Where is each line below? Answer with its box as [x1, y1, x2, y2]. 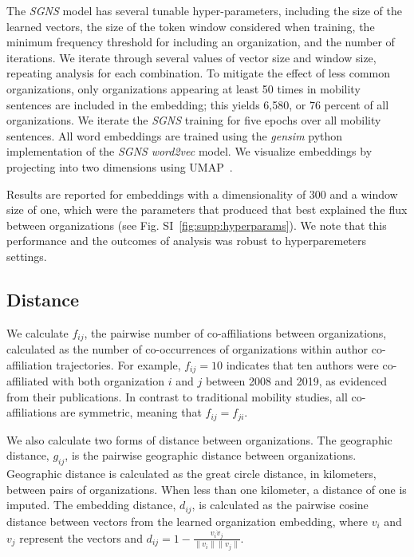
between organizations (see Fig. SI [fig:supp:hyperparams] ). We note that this [6, 216, 387, 233]
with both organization [52, 373, 165, 389]
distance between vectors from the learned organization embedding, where [6, 512, 368, 529]
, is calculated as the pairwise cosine [191, 496, 369, 513]
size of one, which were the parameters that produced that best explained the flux [6, 201, 408, 218]
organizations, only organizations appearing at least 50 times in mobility [6, 80, 361, 97]
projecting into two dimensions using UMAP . [6, 158, 233, 175]
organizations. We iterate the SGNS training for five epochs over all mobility [6, 112, 381, 128]
